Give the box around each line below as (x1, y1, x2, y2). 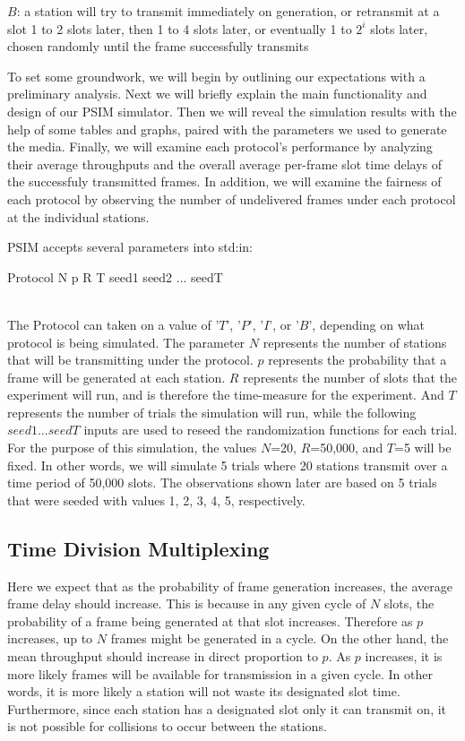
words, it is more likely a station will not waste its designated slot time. (7, 682, 400, 701)
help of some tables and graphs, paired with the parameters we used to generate (7, 119, 447, 138)
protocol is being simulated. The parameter (7, 332, 245, 351)
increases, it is (365, 647, 443, 666)
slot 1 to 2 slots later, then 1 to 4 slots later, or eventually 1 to (7, 19, 352, 38)
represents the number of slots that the (243, 367, 457, 386)
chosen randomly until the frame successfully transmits (7, 37, 309, 56)
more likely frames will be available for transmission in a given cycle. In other (7, 664, 433, 683)
